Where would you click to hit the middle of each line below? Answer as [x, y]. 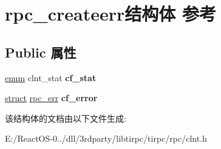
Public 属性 [41, 52]
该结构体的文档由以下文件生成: [66, 118]
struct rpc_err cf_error [51, 98]
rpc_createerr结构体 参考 [110, 14]
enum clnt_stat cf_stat [51, 77]
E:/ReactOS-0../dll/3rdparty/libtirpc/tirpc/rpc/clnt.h [106, 138]
